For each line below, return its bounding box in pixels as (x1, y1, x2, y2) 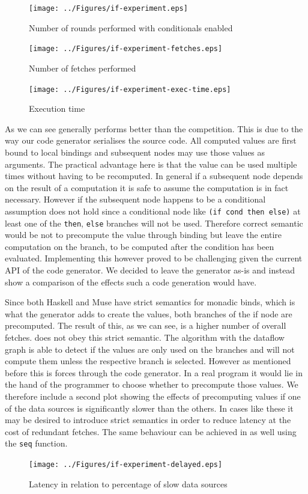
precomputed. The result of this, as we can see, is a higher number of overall (5, 319, 286, 332)
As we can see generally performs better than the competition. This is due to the (5, 122, 303, 135)
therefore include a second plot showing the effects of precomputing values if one (5, 389, 301, 402)
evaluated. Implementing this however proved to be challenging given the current (5, 252, 303, 264)
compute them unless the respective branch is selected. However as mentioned (5, 355, 291, 367)
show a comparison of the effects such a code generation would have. (5, 275, 257, 288)
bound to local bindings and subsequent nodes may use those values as (5, 145, 265, 158)
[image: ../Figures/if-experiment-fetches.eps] (29, 44, 223, 53)
